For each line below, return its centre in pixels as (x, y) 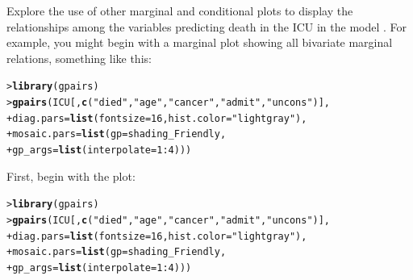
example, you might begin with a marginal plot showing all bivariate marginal (200, 42)
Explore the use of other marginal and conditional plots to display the (180, 10)
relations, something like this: (79, 58)
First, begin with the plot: (71, 176)
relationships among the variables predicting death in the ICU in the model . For (207, 26)
